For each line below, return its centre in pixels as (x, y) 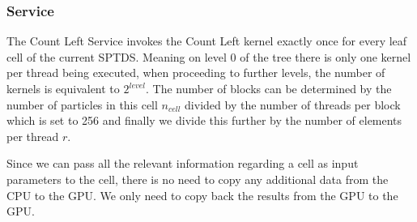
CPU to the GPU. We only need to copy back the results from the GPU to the (202, 195)
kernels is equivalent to (63, 88)
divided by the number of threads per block (293, 104)
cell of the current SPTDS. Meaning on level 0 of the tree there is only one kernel (209, 56)
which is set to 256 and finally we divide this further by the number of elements (204, 120)
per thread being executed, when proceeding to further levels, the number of (196, 73)
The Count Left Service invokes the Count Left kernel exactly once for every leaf (207, 41)
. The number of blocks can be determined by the (269, 88)
